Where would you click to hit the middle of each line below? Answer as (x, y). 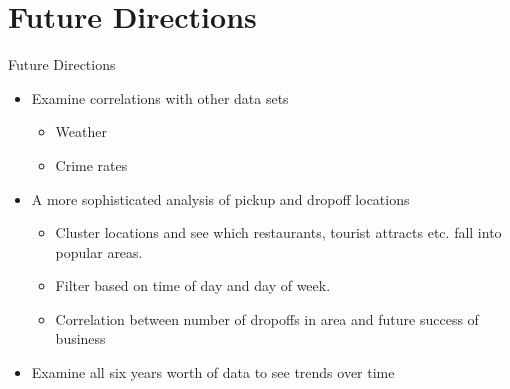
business (80, 338)
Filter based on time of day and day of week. (193, 285)
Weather (81, 131)
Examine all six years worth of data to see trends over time (213, 372)
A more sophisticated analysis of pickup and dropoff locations (220, 198)
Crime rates (91, 164)
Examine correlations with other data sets (160, 97)
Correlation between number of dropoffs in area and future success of (267, 318)
